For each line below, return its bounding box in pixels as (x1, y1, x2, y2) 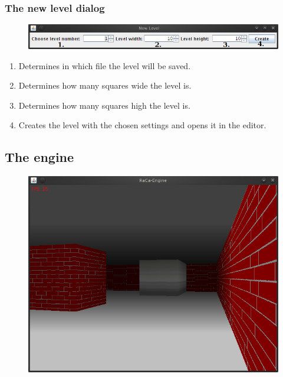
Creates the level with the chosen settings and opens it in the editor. (18, 119, 266, 131)
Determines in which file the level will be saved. (18, 59, 191, 71)
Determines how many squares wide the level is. (18, 79, 192, 92)
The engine (5, 148, 74, 166)
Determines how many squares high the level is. (18, 99, 190, 111)
